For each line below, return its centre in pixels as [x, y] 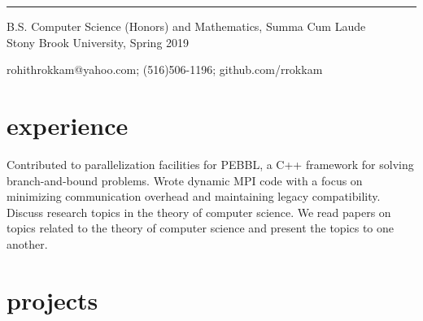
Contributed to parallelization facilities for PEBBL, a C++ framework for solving [210, 164]
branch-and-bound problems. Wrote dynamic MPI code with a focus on [185, 180]
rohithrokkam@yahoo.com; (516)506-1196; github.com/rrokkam [165, 69]
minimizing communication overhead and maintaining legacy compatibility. [194, 196]
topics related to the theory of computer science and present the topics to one [201, 228]
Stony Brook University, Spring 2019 [98, 42]
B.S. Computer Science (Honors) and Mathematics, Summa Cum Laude [186, 26]
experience [68, 125]
